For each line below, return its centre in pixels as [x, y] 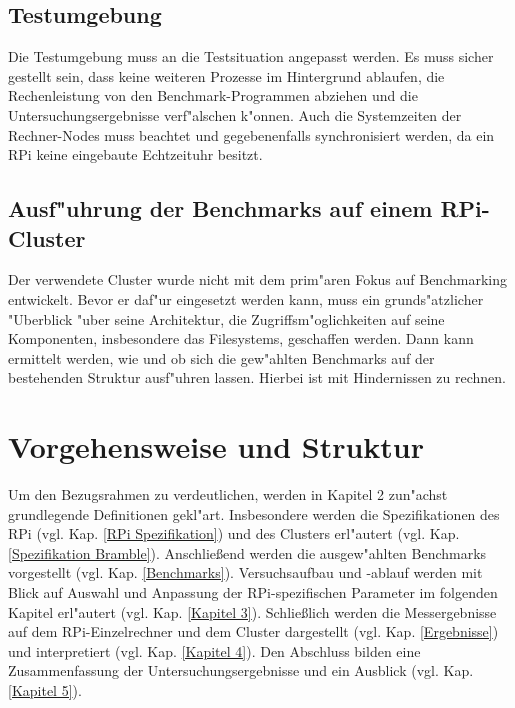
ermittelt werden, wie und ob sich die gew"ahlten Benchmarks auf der [221, 357]
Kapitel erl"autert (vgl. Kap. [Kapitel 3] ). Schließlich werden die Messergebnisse [252, 611]
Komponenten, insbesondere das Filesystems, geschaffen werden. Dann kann [241, 338]
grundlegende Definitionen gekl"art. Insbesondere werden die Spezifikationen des [254, 513]
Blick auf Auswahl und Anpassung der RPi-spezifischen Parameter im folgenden [253, 592]
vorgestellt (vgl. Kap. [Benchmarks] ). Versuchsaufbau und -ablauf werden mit [245, 572]
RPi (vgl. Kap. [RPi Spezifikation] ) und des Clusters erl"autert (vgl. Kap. [234, 533]
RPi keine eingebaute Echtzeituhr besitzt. [135, 154]
